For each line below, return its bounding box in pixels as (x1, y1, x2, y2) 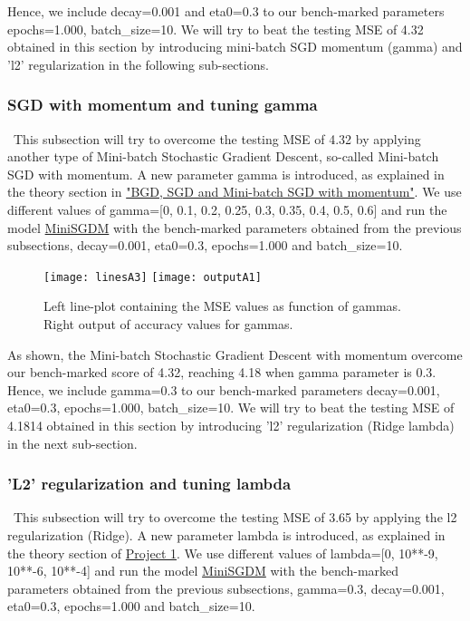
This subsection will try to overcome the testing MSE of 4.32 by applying (13, 129, 421, 148)
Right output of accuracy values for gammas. (43, 315, 293, 333)
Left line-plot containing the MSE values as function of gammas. (43, 296, 401, 315)
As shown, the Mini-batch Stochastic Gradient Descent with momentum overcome (7, 344, 463, 364)
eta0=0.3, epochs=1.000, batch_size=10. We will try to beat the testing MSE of (7, 398, 455, 417)
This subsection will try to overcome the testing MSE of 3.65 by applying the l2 (13, 508, 457, 527)
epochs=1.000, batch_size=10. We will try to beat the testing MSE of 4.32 (7, 19, 424, 38)
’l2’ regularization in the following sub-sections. (7, 54, 269, 73)
